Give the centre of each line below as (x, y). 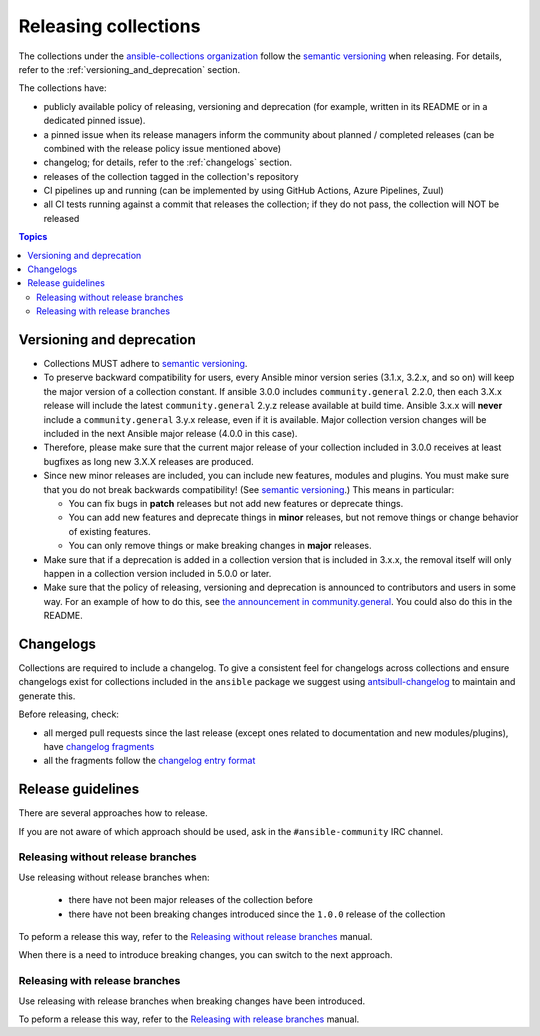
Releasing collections (109, 26)
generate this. (47, 696)
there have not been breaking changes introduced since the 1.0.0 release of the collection (257, 914)
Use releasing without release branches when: (114, 877)
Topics (33, 237)
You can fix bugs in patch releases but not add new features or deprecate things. (236, 503)
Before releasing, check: (69, 714)
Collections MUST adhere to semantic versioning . (145, 364)
